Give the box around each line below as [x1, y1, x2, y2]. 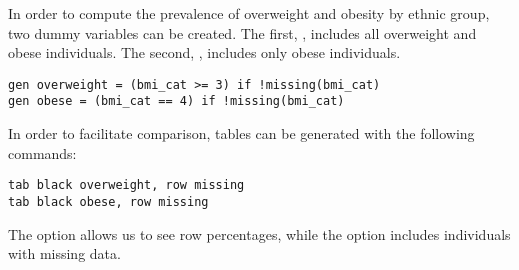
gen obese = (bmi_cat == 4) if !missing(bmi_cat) [8, 94, 345, 109]
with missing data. [8, 243, 121, 264]
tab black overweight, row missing [8, 178, 245, 193]
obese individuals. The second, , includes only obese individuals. [8, 42, 401, 63]
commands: [8, 142, 77, 163]
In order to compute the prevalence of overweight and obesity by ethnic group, [8, 3, 490, 23]
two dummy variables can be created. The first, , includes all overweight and [8, 22, 477, 43]
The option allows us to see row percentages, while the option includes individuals [8, 223, 511, 244]
